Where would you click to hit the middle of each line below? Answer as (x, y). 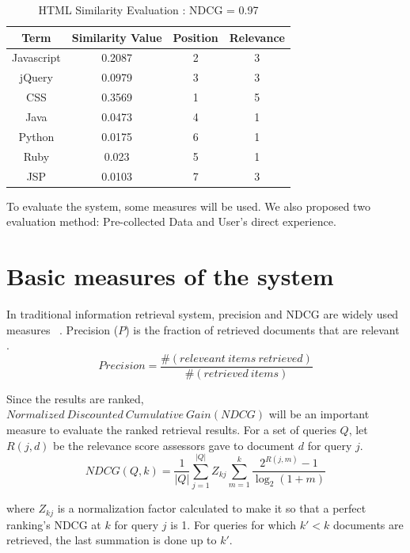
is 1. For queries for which (233, 524)
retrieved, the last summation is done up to (112, 540)
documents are (368, 524)
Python (36, 136)
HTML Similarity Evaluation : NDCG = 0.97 (148, 10)
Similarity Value (117, 37)
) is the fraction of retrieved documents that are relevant (262, 329)
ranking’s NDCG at (54, 524)
